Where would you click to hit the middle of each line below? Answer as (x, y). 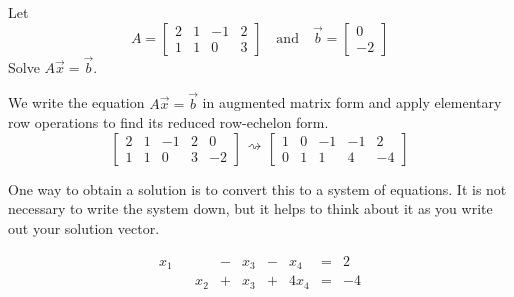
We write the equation (76, 102)
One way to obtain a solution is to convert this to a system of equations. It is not (257, 188)
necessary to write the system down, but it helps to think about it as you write (250, 208)
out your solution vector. (84, 228)
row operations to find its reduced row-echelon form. (168, 122)
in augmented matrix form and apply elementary (352, 102)
